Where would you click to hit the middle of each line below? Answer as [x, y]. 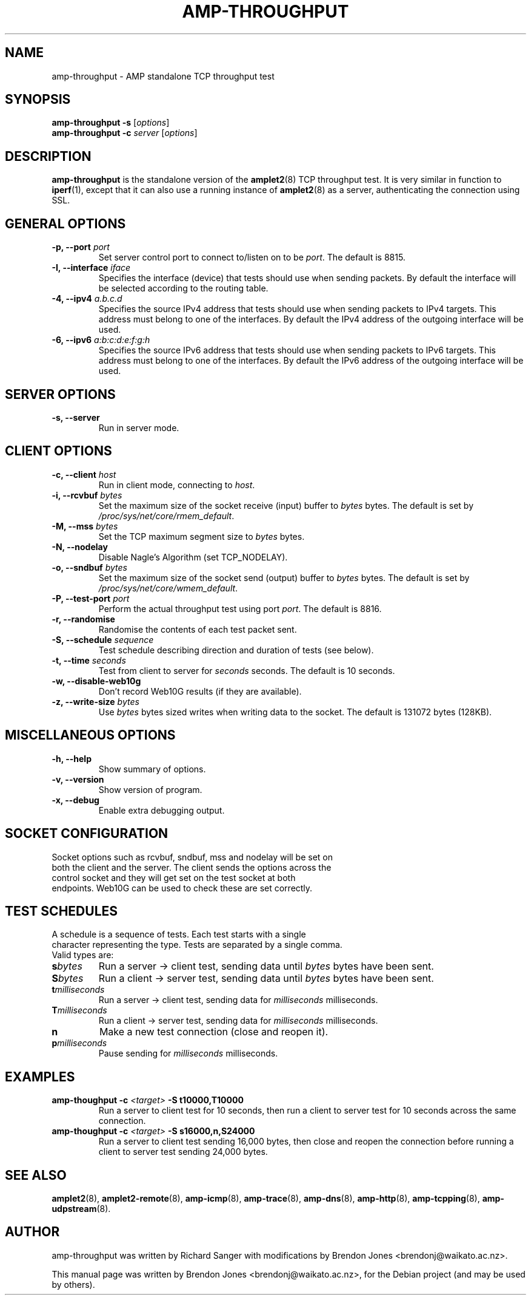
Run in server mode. [139, 427]
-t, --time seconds [89, 660]
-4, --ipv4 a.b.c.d [87, 299]
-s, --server [76, 417]
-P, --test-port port [91, 598]
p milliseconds [79, 1043]
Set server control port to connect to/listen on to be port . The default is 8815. [252, 257]
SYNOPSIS [38, 100]
